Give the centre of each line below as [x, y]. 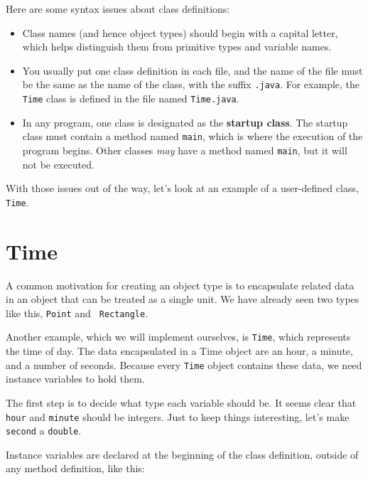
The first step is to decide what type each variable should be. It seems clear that [181, 402]
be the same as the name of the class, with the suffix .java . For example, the [191, 84]
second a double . [44, 431]
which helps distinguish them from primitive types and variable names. [177, 47]
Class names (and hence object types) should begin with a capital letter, [180, 32]
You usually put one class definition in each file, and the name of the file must [193, 70]
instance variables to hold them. [75, 379]
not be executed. [58, 164]
